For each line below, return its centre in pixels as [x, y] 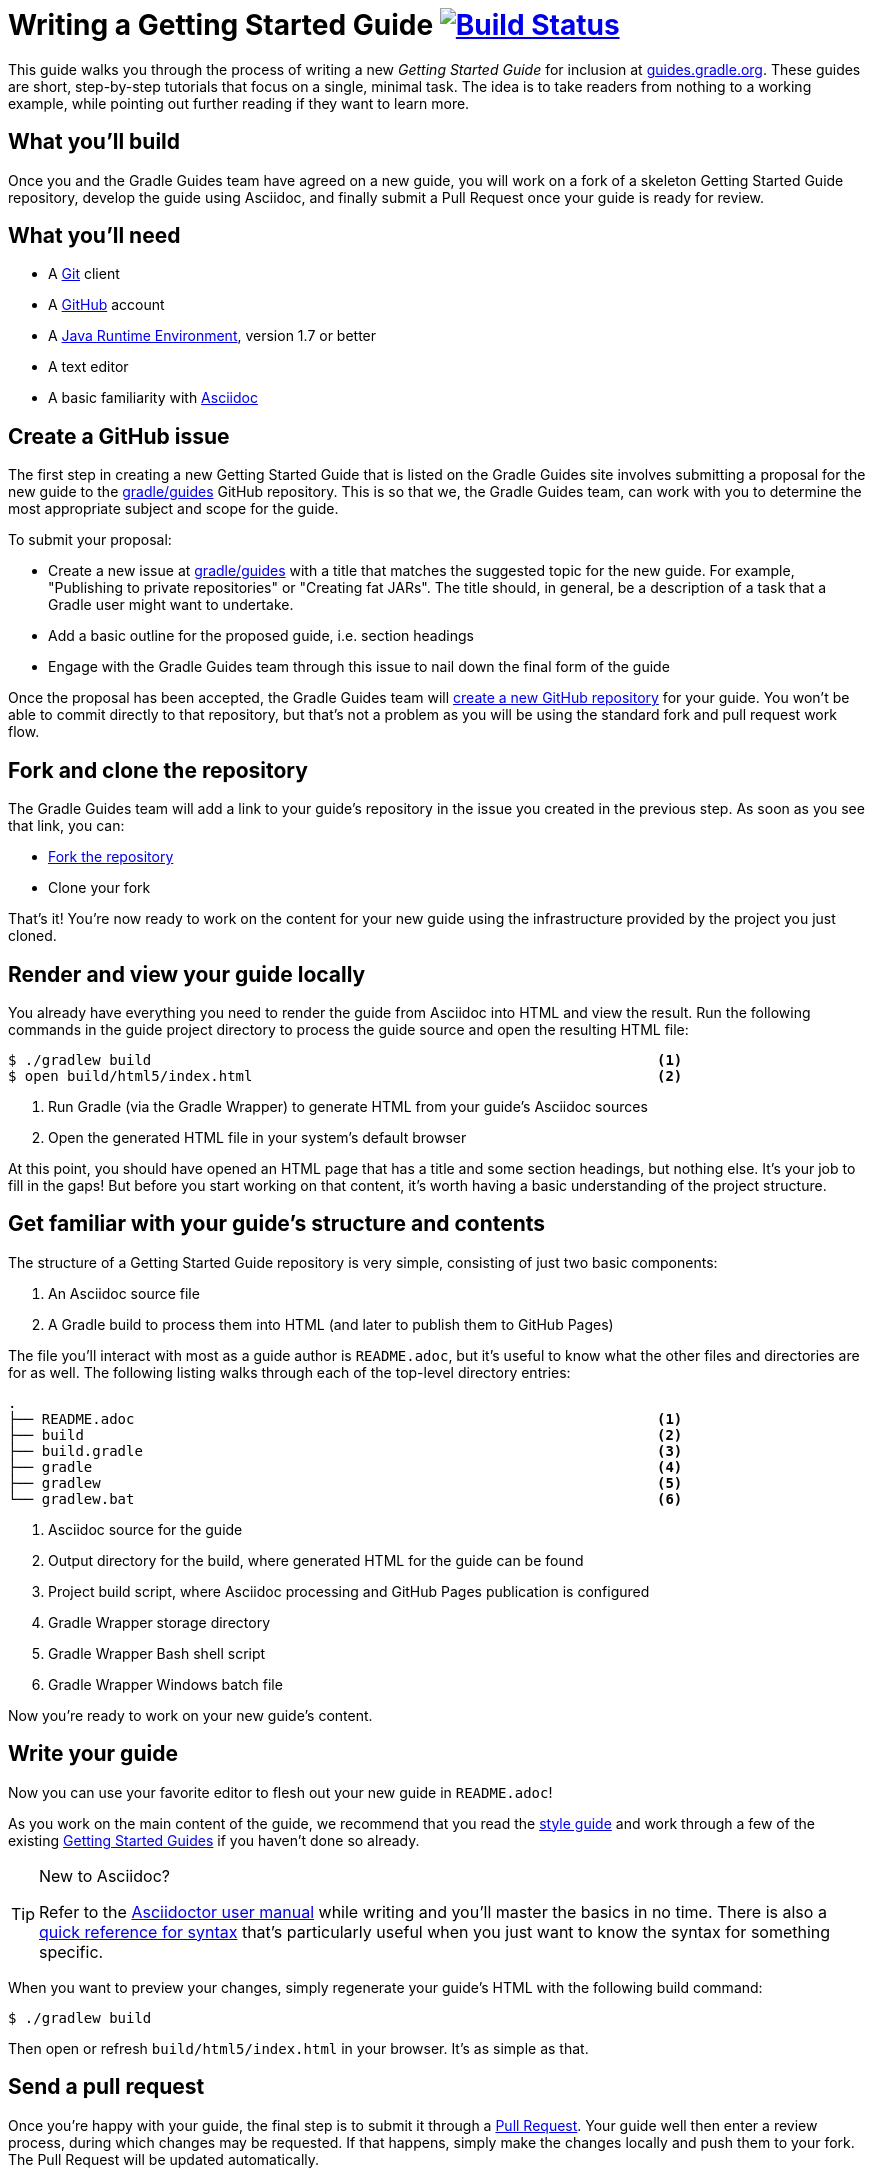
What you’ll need [94, 236]
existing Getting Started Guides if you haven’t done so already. [214, 1840]
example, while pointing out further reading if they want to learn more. [239, 103]
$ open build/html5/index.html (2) [345, 1075]
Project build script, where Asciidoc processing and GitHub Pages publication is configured [349, 1591]
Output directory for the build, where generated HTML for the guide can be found [316, 1560]
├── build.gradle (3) [345, 1450]
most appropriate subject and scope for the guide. [173, 509]
